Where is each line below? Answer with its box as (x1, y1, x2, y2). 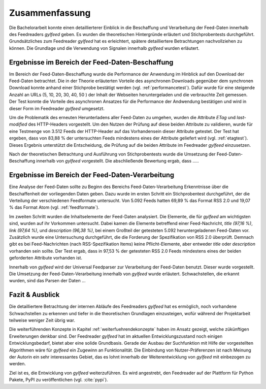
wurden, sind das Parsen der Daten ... (9, 278, 86, 284)
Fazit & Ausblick (9, 291, 60, 299)
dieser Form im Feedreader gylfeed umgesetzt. (9, 105, 105, 111)
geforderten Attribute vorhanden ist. (9, 255, 82, 261)
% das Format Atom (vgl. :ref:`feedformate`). (9, 204, 100, 210)
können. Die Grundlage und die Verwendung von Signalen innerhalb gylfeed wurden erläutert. (9, 45, 199, 51)
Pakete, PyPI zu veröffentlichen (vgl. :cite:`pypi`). (9, 377, 108, 383)
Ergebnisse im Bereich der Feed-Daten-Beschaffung (9, 58, 173, 66)
